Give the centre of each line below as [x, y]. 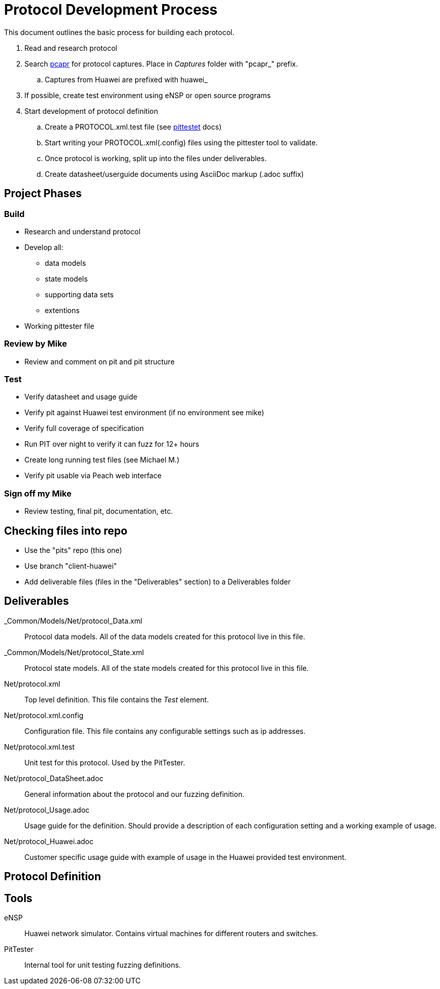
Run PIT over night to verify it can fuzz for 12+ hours [112, 444]
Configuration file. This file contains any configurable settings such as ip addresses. [165, 731]
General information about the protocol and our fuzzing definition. [134, 794]
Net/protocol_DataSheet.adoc [54, 778]
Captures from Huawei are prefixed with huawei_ [126, 79]
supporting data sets [79, 294]
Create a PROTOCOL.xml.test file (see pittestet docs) [133, 127]
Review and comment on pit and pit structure [100, 361]
